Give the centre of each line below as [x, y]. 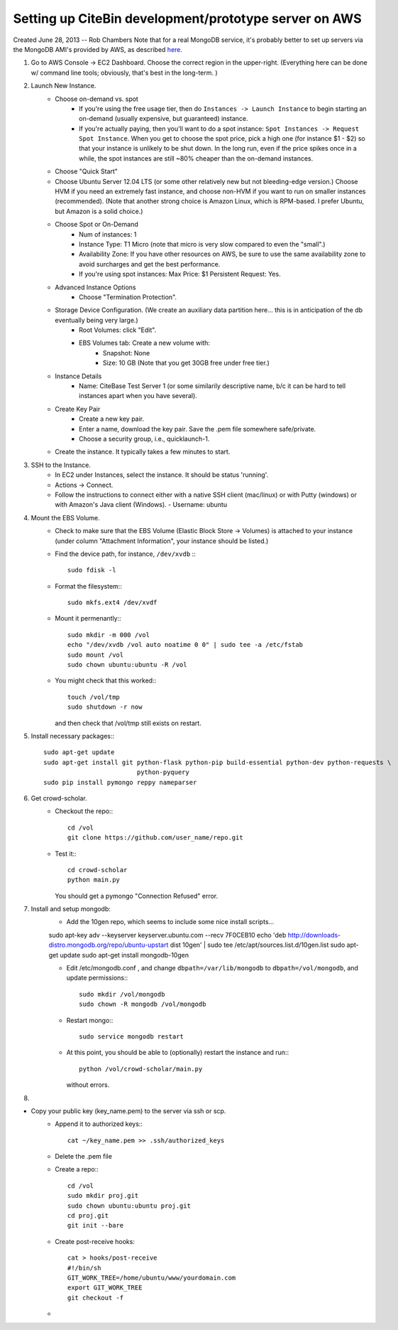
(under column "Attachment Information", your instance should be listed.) [162, 541]
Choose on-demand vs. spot [96, 99]
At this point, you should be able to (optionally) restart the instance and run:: [178, 1053]
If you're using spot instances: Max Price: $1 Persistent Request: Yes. [180, 274]
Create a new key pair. [112, 419]
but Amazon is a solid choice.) [99, 211]
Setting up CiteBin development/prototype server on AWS [187, 18]
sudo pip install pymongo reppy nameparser [120, 782]
